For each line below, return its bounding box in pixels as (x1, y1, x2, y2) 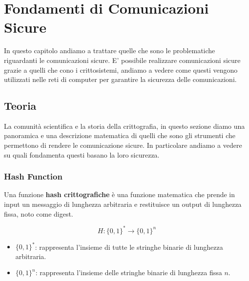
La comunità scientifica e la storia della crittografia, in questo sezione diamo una (4, 120, 245, 131)
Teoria (4, 98, 37, 113)
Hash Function (4, 170, 62, 182)
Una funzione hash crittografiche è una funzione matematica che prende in (4, 189, 235, 200)
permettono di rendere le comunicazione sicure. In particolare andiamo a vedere (4, 140, 242, 150)
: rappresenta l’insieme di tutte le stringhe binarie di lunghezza (35, 241, 223, 252)
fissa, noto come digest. (4, 208, 73, 219)
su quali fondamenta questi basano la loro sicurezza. (4, 149, 160, 160)
